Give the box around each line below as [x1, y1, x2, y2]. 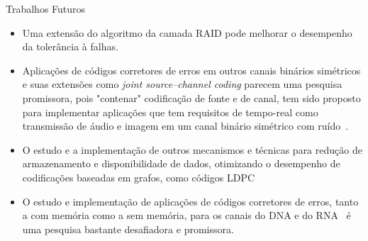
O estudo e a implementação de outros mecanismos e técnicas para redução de [22, 142, 362, 157]
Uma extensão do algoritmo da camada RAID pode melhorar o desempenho [22, 25, 352, 40]
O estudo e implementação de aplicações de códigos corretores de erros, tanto [22, 194, 359, 208]
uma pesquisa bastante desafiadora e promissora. [22, 221, 234, 236]
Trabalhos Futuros [6, 1, 86, 16]
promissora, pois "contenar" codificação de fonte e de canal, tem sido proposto [22, 90, 361, 105]
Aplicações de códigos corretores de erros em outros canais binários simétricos [22, 62, 361, 77]
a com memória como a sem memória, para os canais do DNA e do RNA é [22, 208, 351, 223]
